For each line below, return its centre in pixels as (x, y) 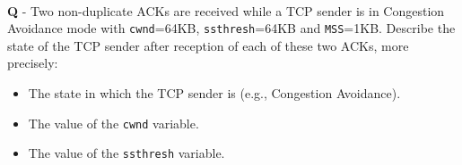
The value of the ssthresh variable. (126, 153)
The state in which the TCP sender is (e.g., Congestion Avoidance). (214, 93)
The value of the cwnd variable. (113, 123)
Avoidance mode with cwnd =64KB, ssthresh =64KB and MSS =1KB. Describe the (231, 28)
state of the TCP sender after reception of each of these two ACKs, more (208, 45)
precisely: (33, 63)
